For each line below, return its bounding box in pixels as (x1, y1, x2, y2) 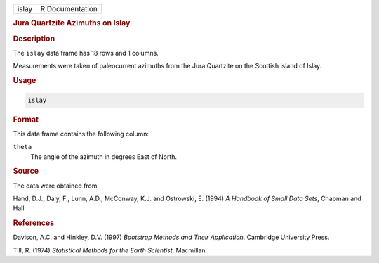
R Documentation (40, 4, 98, 13)
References (13, 218, 55, 228)
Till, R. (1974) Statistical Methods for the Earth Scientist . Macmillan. (13, 246, 208, 255)
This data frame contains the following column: (13, 129, 149, 138)
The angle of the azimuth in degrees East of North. (30, 152, 178, 161)
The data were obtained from (13, 181, 98, 190)
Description (13, 34, 55, 44)
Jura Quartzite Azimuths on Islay (13, 18, 131, 28)
